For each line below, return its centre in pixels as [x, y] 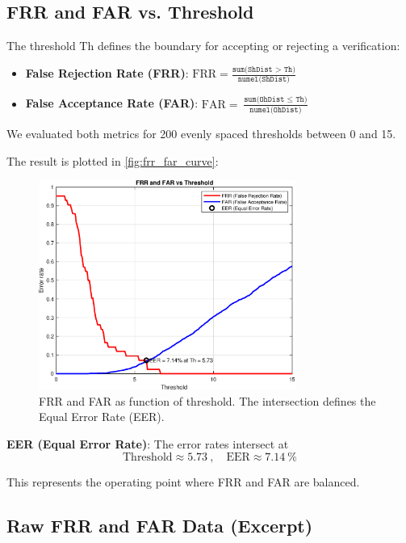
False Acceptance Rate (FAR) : [112, 103]
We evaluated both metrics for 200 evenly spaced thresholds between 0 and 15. [201, 134]
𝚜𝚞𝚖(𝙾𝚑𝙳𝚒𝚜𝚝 [264, 100]
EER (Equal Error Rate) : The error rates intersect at [148, 443]
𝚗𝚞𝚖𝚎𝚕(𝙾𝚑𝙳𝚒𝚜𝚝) [276, 110]
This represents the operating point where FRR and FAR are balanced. [183, 482]
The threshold [41, 46]
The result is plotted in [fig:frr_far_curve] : [113, 160]
